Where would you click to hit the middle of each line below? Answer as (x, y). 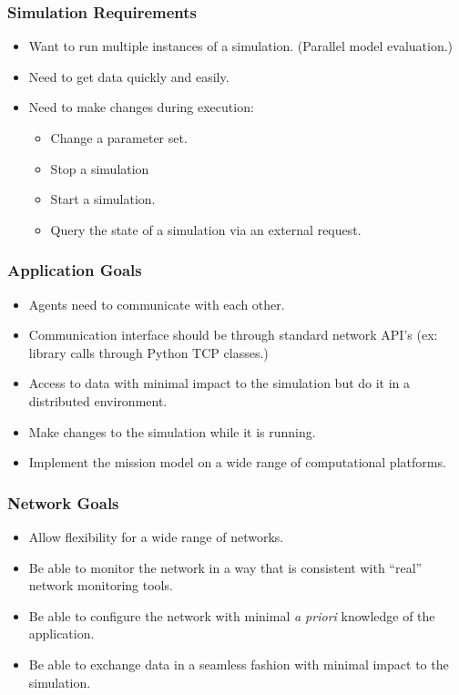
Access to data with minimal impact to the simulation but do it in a (219, 383)
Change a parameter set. (119, 138)
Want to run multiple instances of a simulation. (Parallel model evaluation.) (241, 46)
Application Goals (75, 270)
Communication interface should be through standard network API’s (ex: (233, 335)
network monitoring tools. (101, 585)
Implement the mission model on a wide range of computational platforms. (237, 462)
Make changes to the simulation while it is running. (172, 431)
